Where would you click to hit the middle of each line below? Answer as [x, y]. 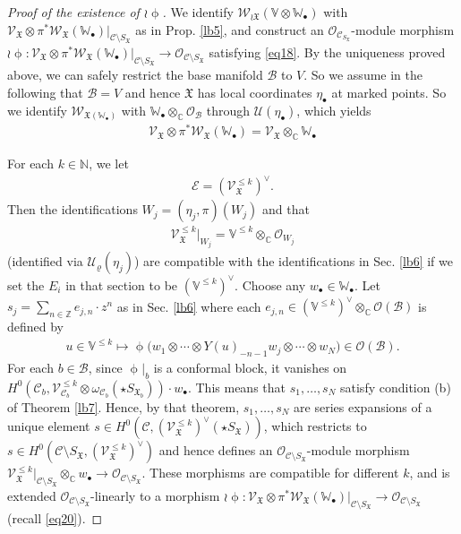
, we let [109, 164]
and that [286, 209]
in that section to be [122, 284]
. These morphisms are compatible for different [270, 473]
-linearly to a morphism [155, 495]
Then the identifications [73, 209]
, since [105, 368]
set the [26, 284]
